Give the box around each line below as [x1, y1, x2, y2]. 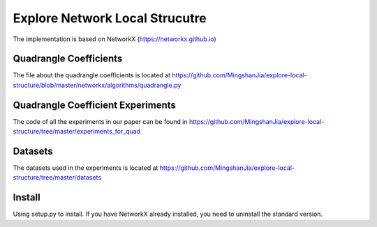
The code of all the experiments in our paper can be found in [13, 117, 188, 125]
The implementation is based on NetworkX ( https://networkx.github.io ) [13, 35, 216, 43]
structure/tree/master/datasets [13, 173, 101, 182]
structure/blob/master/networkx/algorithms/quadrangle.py [13, 81, 182, 89]
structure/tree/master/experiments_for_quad [13, 127, 141, 136]
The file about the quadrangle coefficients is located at [13, 71, 171, 79]
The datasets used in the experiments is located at [13, 164, 158, 172]
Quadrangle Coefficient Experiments [13, 99, 176, 111]
